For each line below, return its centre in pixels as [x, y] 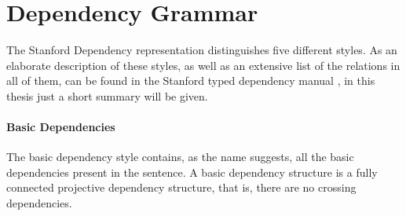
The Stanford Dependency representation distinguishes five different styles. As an [202, 50]
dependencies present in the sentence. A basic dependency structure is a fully [192, 172]
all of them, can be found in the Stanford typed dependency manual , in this [191, 81]
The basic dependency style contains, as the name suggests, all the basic [180, 157]
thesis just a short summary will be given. [107, 95]
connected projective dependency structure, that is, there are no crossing [181, 187]
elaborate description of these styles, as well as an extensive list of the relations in [203, 65]
